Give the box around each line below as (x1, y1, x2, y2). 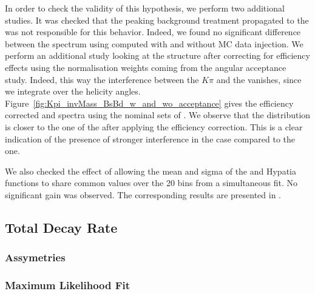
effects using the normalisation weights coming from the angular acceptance (5, 61, 286, 73)
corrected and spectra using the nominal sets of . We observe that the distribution (5, 109, 311, 121)
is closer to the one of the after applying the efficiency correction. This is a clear (5, 120, 303, 133)
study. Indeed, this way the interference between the (5, 73, 199, 85)
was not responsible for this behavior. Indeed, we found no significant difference (5, 25, 301, 38)
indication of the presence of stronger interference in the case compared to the (5, 132, 295, 145)
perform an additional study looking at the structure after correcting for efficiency (5, 49, 310, 62)
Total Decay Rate (5, 218, 118, 236)
